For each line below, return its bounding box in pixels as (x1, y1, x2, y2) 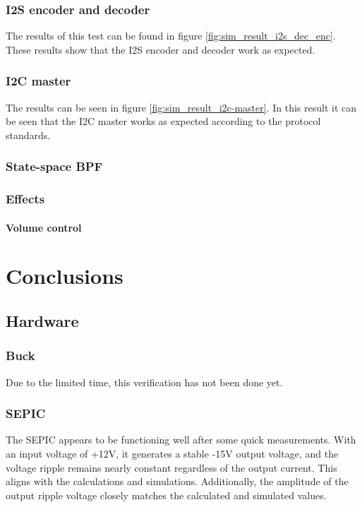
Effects (6, 190, 45, 208)
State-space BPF (6, 157, 103, 175)
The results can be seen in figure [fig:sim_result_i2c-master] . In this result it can (6, 100, 357, 114)
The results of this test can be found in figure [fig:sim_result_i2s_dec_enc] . (6, 28, 336, 43)
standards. (6, 127, 51, 142)
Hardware (6, 310, 79, 332)
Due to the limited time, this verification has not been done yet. (6, 374, 283, 389)
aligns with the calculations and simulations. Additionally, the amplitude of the (6, 474, 349, 489)
